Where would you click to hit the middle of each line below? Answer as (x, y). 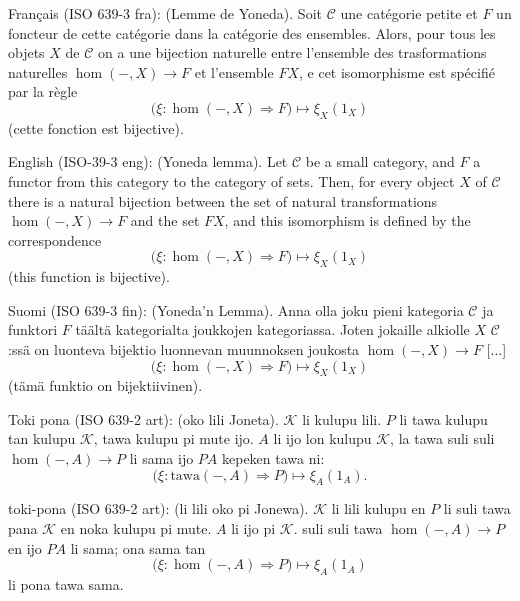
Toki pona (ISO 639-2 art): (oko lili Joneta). (143, 418)
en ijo (25, 547)
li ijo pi (253, 528)
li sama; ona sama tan (138, 547)
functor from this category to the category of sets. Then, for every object (231, 180)
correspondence (55, 239)
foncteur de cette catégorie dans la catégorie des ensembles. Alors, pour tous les (252, 32)
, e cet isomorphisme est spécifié (397, 71)
